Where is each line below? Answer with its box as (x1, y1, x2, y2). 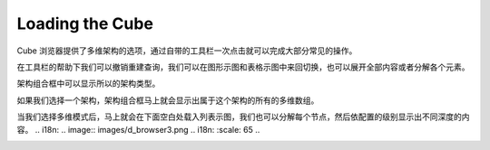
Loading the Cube (16, 14, 154, 33)
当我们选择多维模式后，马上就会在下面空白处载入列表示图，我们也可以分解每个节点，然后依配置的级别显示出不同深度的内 (16, 111, 470, 122)
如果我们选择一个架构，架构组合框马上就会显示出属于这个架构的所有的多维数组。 (16, 95, 319, 106)
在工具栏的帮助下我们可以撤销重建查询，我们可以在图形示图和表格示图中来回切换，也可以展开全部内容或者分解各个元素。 (16, 61, 470, 72)
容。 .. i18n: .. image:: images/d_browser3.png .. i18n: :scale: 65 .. (16, 124, 260, 135)
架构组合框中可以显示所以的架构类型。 (16, 78, 161, 89)
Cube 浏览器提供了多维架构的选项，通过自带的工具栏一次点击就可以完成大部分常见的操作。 (16, 45, 358, 56)
